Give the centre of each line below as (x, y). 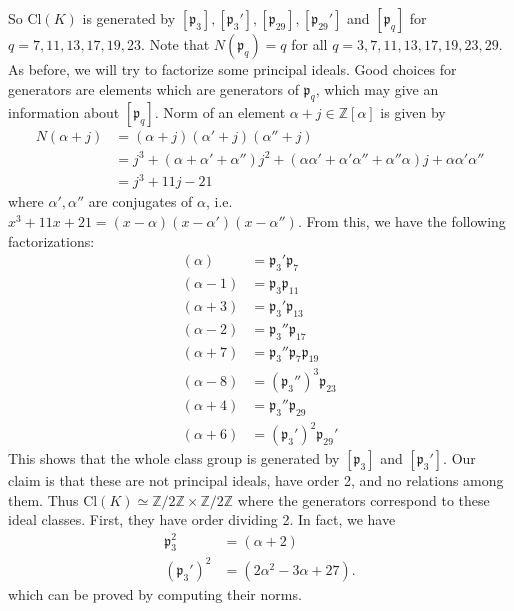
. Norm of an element (220, 112)
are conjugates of (140, 201)
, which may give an (377, 88)
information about (64, 112)
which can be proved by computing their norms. (155, 593)
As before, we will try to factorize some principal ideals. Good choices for (232, 69)
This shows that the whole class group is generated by (174, 458)
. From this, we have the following (401, 221)
